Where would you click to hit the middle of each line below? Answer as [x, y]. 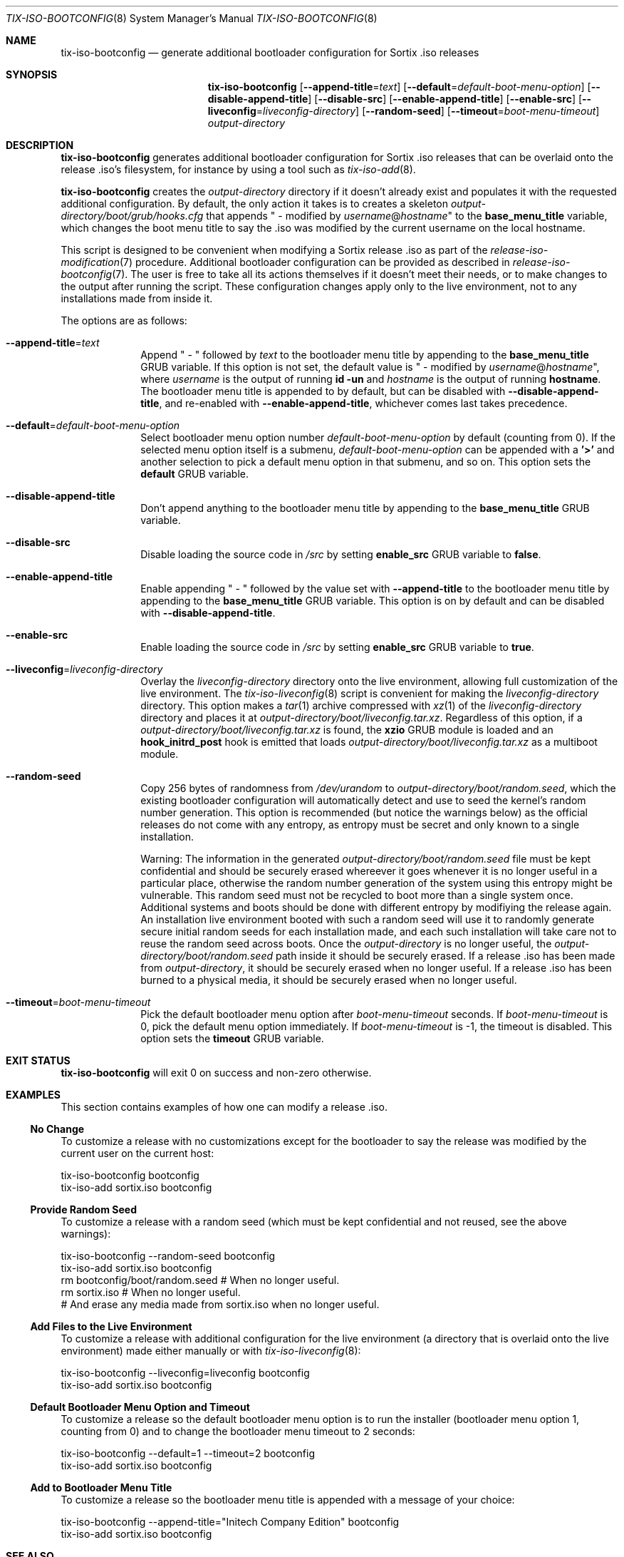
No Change [57, 1129]
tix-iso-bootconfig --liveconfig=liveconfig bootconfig [185, 1373]
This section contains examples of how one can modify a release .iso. [224, 1107]
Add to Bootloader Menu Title [101, 1487]
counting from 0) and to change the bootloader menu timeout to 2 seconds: [238, 1431]
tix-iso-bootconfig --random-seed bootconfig [168, 1256]
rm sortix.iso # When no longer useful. [151, 1292]
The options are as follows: [124, 320]
